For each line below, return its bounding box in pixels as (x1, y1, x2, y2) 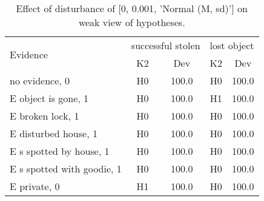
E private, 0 (10, 179, 60, 193)
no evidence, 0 (10, 73, 70, 87)
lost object (210, 38, 254, 52)
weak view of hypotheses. (78, 15, 185, 29)
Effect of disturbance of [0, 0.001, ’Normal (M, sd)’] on (16, 1, 248, 15)
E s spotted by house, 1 (10, 144, 110, 158)
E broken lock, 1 (10, 109, 79, 123)
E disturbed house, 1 (10, 126, 97, 140)
